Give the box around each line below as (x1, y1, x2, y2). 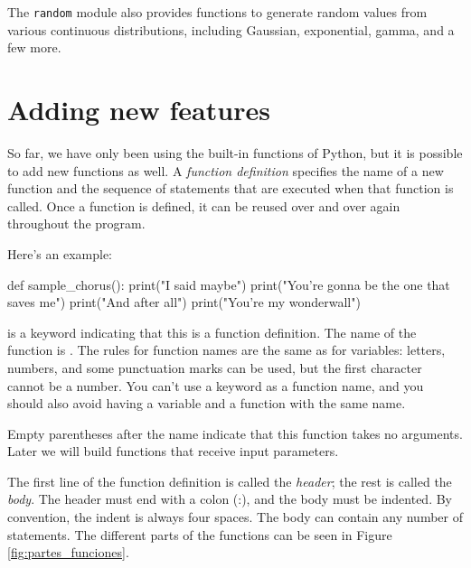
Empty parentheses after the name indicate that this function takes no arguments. (7, 424, 463, 442)
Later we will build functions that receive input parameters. (7, 442, 339, 461)
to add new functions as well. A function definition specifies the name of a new (7, 161, 444, 180)
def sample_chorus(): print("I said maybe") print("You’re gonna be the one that (7, 275, 450, 293)
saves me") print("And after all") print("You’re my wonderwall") (7, 293, 361, 312)
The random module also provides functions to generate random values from (7, 3, 428, 21)
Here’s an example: (7, 244, 112, 263)
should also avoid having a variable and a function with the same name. (7, 394, 406, 413)
